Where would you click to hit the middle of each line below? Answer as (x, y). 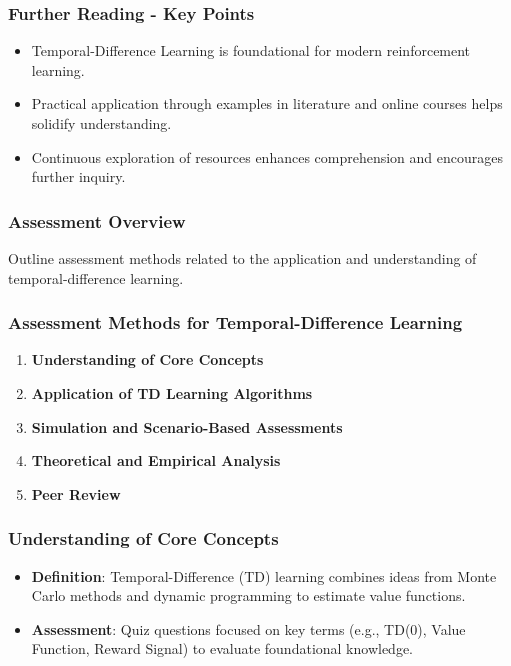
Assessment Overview (97, 220)
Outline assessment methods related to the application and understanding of (242, 258)
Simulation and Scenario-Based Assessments (187, 426)
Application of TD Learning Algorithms (172, 393)
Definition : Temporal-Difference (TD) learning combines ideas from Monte (264, 575)
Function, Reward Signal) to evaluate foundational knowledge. (222, 648)
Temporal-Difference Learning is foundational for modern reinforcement (251, 50)
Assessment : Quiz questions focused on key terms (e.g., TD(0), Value (248, 628)
